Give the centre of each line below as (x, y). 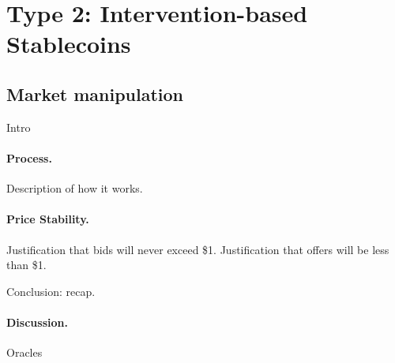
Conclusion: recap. (51, 291)
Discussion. (37, 322)
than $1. (26, 265)
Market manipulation (95, 94)
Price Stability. (48, 219)
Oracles (24, 352)
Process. (29, 157)
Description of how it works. (75, 188)
